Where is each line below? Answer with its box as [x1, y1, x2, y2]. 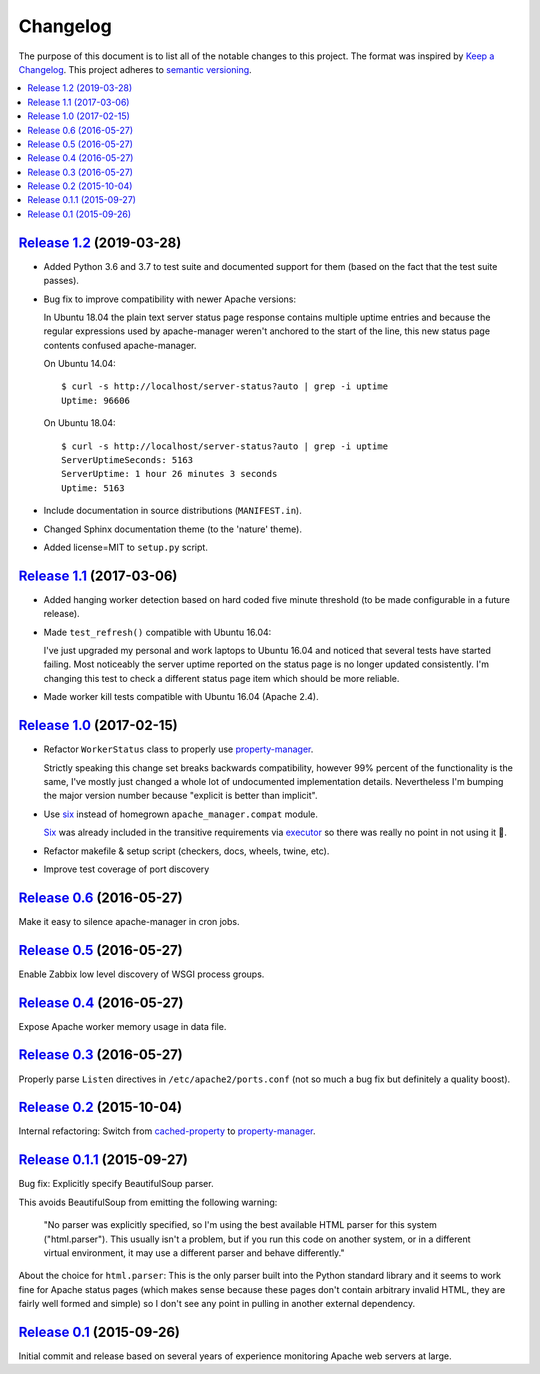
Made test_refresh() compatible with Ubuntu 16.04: [43, 626, 272, 638]
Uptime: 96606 [61, 395, 130, 406]
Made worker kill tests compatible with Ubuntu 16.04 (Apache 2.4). [43, 691, 319, 703]
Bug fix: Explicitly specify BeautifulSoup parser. [18, 1178, 214, 1190]
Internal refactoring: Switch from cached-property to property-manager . [18, 1125, 316, 1137]
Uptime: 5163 [61, 482, 125, 494]
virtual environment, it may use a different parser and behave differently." [43, 1246, 345, 1259]
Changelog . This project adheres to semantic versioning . [18, 63, 252, 75]
